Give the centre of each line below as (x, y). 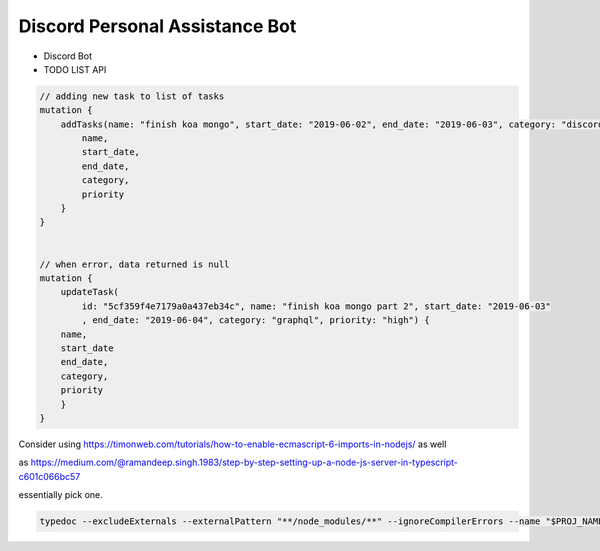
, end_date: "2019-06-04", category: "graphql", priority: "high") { (255, 320)
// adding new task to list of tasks (132, 96)
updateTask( (90, 292)
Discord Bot (67, 56)
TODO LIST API (75, 69)
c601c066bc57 (49, 476)
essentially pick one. (61, 495)
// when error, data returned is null (134, 264)
